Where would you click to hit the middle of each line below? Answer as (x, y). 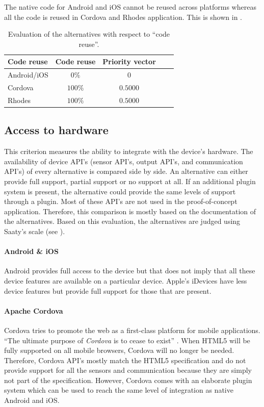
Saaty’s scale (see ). (35, 231)
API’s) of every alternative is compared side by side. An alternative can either (126, 171)
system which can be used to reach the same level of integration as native (119, 390)
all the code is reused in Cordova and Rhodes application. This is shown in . (123, 17)
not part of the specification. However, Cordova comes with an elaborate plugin (128, 380)
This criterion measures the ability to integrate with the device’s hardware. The (129, 151)
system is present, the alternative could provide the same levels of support (120, 191)
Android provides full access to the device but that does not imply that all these (130, 271)
